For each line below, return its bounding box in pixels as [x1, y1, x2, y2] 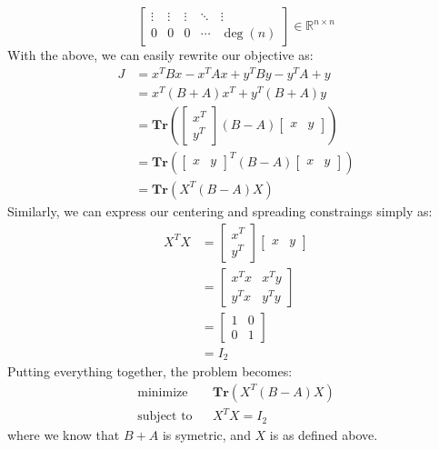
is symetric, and [162, 425, 251, 444]
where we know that [7, 425, 120, 444]
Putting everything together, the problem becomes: [7, 362, 293, 381]
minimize [137, 385, 188, 399]
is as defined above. [269, 425, 378, 444]
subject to [137, 410, 193, 424]
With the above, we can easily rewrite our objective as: [7, 45, 314, 64]
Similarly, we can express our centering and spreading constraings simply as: [7, 201, 433, 220]
